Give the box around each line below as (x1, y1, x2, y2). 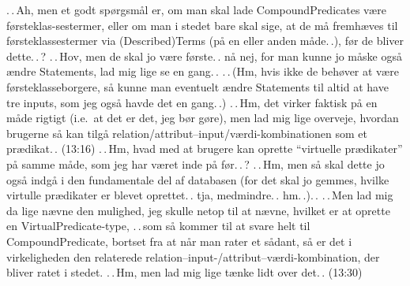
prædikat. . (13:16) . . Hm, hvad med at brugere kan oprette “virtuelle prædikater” (6, 140, 403, 157)
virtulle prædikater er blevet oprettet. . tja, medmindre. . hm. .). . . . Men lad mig (6, 187, 393, 203)
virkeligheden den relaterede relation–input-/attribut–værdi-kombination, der (6, 248, 380, 265)
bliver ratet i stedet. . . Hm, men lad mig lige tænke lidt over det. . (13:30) (6, 264, 363, 280)
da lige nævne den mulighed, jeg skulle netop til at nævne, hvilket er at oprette (6, 202, 390, 218)
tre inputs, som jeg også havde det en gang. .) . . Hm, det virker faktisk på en (6, 94, 378, 110)
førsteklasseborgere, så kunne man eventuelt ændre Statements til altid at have (6, 78, 389, 95)
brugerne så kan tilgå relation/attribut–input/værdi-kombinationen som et (6, 124, 367, 141)
